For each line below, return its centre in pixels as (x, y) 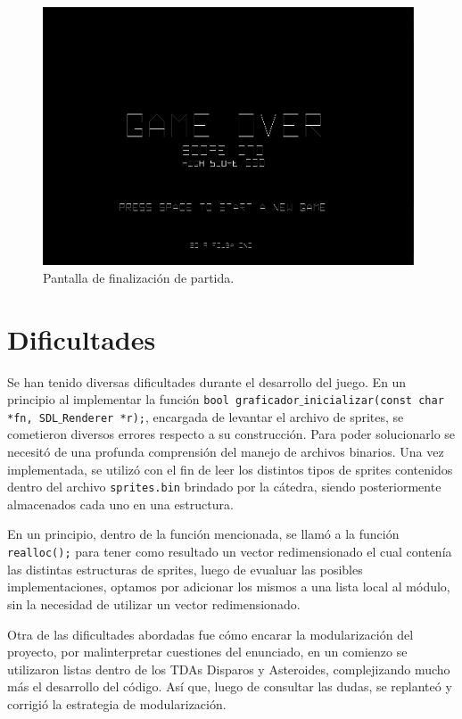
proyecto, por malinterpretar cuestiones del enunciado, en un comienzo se (207, 652)
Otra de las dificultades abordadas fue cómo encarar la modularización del (210, 634)
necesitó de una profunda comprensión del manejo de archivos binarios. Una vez (226, 452)
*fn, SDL (33, 418)
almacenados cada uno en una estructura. (120, 504)
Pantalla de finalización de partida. (139, 277)
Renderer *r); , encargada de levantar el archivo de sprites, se (233, 416)
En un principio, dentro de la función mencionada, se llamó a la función (203, 534)
